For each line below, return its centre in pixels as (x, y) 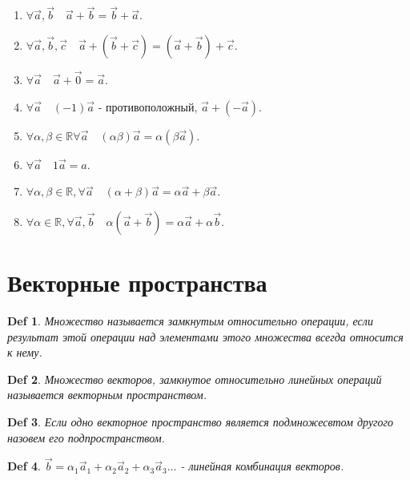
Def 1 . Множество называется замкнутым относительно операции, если (190, 320)
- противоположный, (148, 106)
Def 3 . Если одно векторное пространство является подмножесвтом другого (201, 421)
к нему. (25, 352)
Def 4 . (24, 466)
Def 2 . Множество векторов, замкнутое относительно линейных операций (195, 379)
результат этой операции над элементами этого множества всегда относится (205, 336)
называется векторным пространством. (107, 395)
